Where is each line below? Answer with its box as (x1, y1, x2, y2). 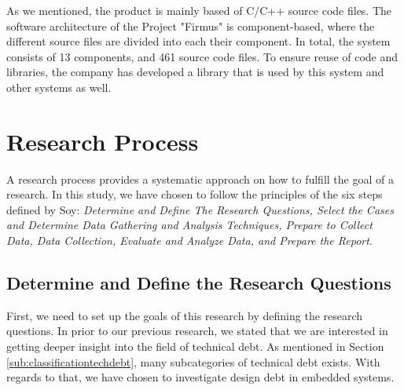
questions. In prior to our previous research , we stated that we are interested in (6, 323, 388, 339)
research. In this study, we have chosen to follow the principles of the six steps (6, 186, 383, 202)
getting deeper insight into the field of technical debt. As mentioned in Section (6, 338, 384, 355)
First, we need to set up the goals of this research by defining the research (6, 307, 363, 323)
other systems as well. (6, 78, 112, 95)
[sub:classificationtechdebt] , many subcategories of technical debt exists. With (6, 353, 380, 370)
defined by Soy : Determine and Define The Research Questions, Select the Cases (6, 201, 394, 217)
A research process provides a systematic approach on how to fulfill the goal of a (6, 170, 394, 187)
